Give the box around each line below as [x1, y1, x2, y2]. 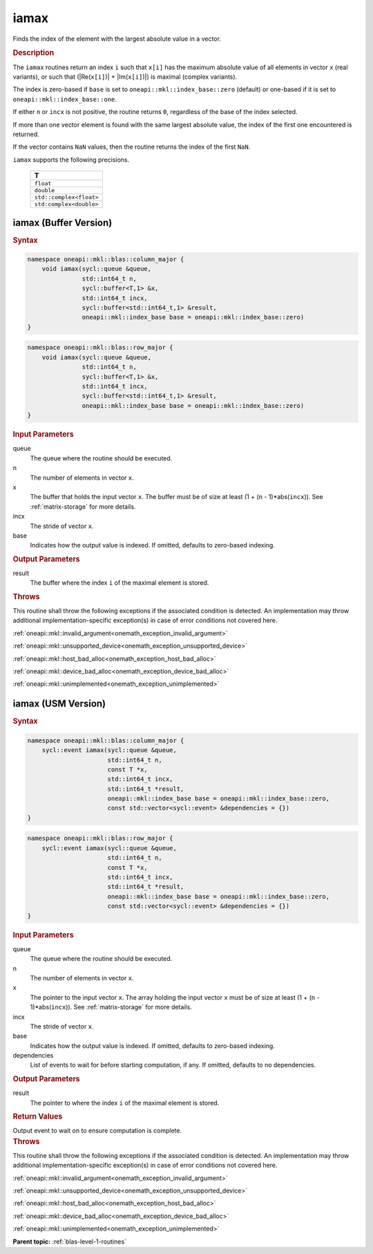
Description [12, 48, 55, 58]
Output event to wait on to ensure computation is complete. [12, 1127, 182, 1135]
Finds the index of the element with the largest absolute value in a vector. [12, 35, 221, 43]
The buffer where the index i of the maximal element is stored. [30, 579, 209, 587]
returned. [12, 130, 39, 138]
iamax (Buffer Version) [12, 216, 113, 228]
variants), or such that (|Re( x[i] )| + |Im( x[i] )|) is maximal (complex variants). [12, 73, 238, 81]
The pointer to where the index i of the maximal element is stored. [30, 1098, 220, 1107]
